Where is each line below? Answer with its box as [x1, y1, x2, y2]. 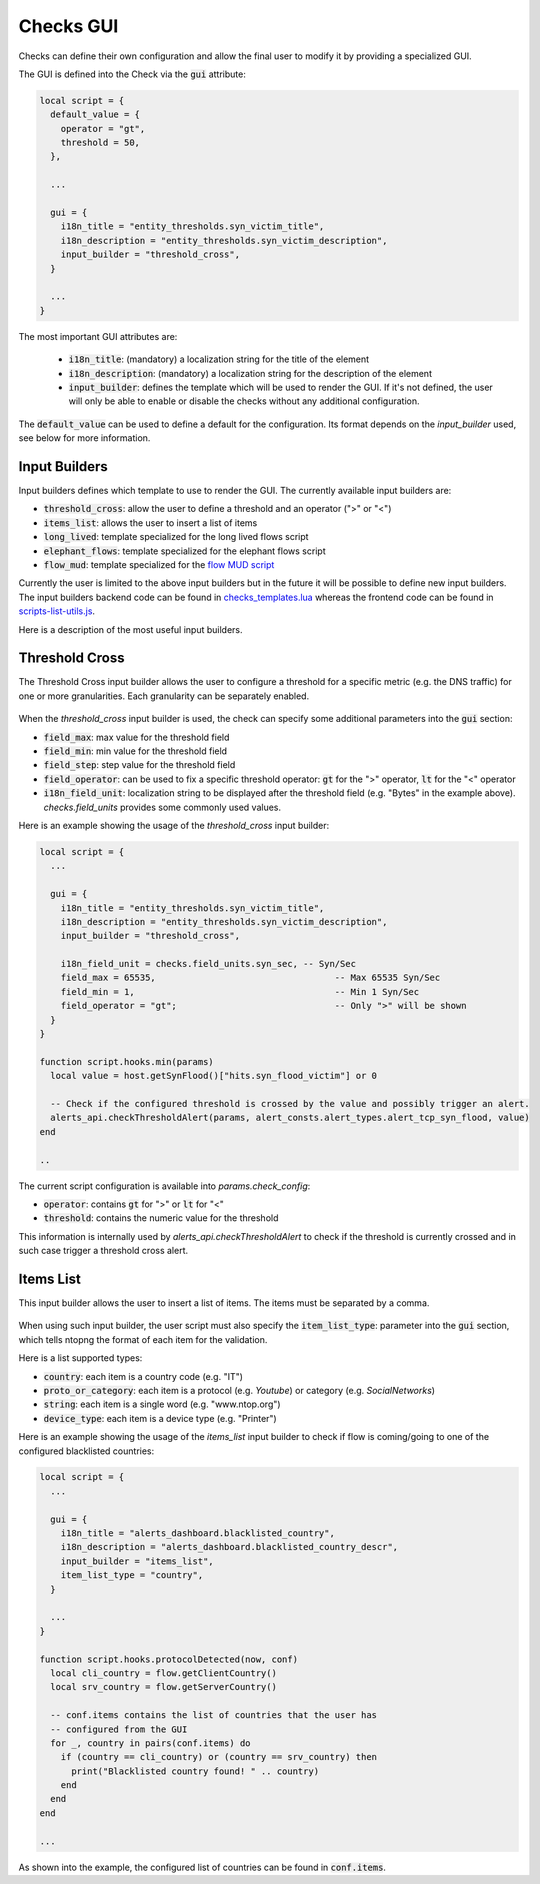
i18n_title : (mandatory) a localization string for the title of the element [68, 353, 370, 365]
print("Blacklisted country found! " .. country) [71, 1765, 320, 1777]
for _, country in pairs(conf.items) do [50, 1737, 251, 1749]
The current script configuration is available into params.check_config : [18, 1180, 311, 1192]
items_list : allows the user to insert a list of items [43, 516, 258, 529]
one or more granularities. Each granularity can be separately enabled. [18, 690, 310, 702]
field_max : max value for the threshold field [43, 731, 230, 743]
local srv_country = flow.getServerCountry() [50, 1681, 277, 1693]
